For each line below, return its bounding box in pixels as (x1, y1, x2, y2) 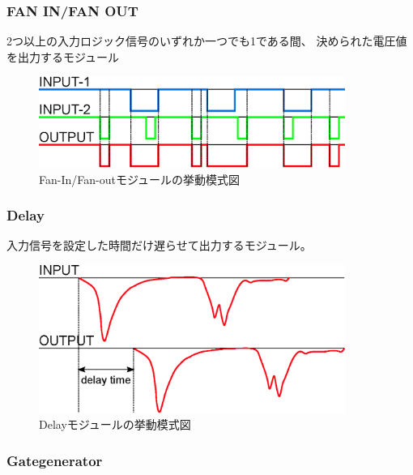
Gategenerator (6, 450, 103, 470)
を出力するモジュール (6, 48, 120, 65)
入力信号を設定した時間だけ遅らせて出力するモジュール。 (6, 237, 312, 254)
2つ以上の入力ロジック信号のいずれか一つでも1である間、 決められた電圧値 (6, 32, 407, 49)
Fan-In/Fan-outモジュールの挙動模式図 (39, 170, 240, 187)
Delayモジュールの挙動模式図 (39, 416, 191, 433)
